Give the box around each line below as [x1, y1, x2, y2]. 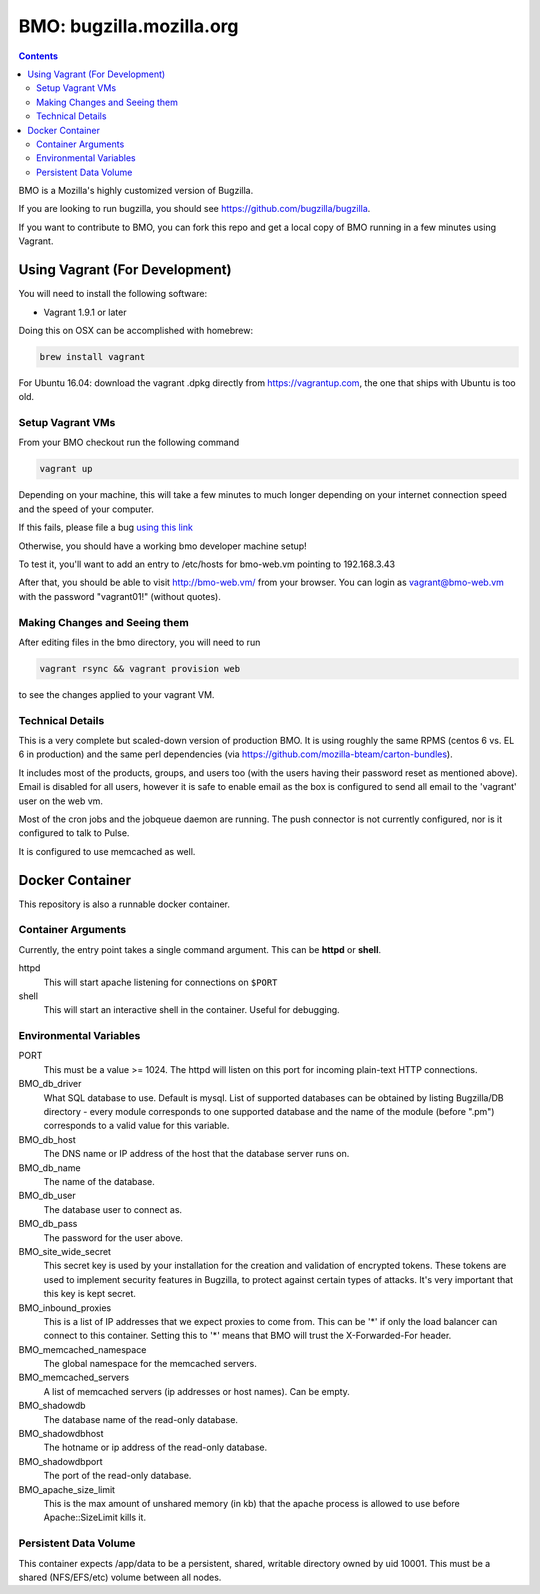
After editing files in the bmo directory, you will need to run [18, 636, 261, 648]
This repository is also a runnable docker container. [18, 898, 230, 910]
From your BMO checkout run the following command [18, 436, 240, 449]
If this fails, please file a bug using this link [18, 521, 194, 534]
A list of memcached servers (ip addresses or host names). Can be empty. [43, 1385, 350, 1397]
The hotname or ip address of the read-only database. [43, 1441, 268, 1454]
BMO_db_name [18, 1161, 81, 1174]
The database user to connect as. [43, 1203, 183, 1215]
